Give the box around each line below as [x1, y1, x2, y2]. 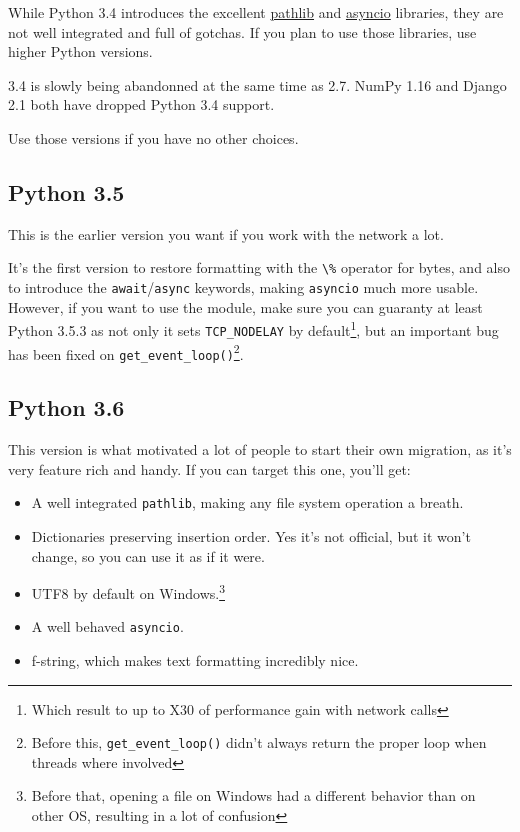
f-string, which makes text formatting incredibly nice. [31, 650, 359, 671]
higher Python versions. [8, 41, 153, 62]
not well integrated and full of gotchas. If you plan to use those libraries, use [8, 21, 477, 42]
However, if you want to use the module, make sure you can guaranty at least [8, 296, 483, 317]
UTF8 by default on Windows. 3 [31, 580, 225, 603]
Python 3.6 [8, 392, 125, 423]
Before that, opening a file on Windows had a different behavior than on [31, 785, 476, 806]
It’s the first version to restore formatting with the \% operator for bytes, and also [8, 257, 510, 278]
